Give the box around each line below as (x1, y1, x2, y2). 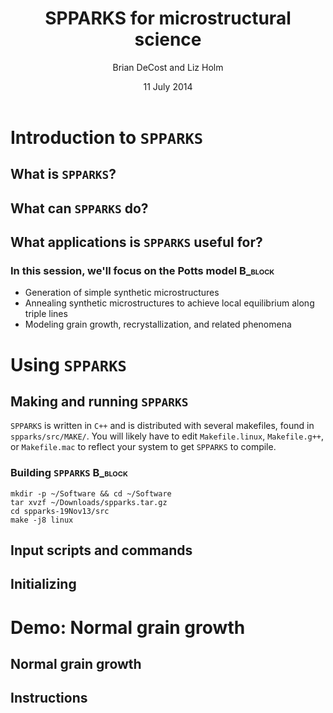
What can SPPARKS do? (10, 200, 149, 217)
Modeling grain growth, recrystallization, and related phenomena (24, 318, 292, 331)
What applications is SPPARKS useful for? (10, 234, 263, 251)
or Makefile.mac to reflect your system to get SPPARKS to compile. (10, 441, 277, 453)
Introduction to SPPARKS (10, 126, 204, 149)
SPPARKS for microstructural (44, 7, 292, 30)
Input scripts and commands (10, 542, 193, 559)
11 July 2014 (143, 80, 193, 92)
